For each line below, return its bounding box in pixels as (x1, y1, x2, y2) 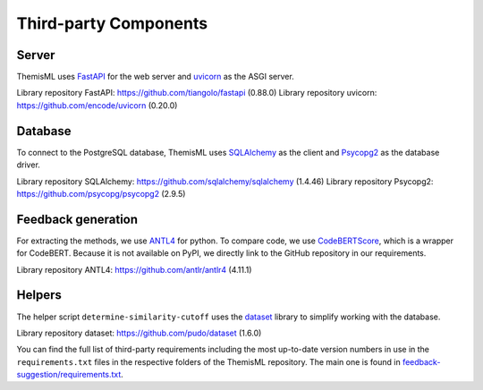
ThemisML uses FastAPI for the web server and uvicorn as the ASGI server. (16, 72, 294, 82)
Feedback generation (16, 211, 139, 227)
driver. (16, 159, 40, 170)
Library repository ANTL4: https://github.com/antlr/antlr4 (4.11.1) (16, 264, 252, 275)
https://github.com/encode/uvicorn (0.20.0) (16, 99, 178, 111)
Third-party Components (16, 13, 208, 33)
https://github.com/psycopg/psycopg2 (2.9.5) (16, 188, 186, 199)
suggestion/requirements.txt (16, 369, 122, 380)
